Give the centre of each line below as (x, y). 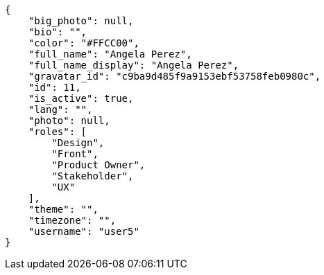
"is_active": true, (81, 98)
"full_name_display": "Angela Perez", (134, 65)
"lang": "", (60, 109)
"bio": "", (58, 32)
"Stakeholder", (93, 176)
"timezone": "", (72, 220)
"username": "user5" (84, 231)
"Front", (75, 154)
